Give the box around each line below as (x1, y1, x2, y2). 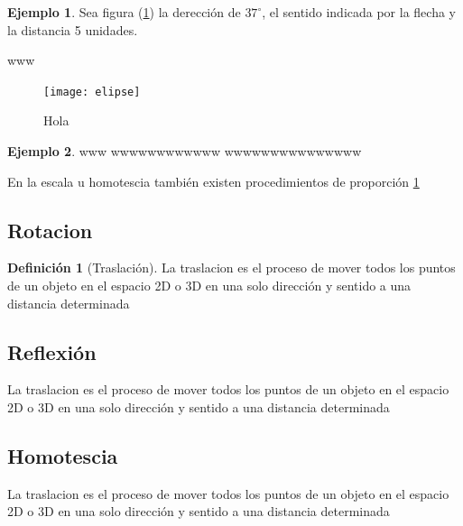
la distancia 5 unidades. (7, 20, 138, 39)
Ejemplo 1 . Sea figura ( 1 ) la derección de (7, 3, 241, 21)
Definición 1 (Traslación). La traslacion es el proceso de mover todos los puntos (7, 258, 456, 277)
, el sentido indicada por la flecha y (262, 3, 456, 21)
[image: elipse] (43, 85, 141, 98)
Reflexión (7, 337, 97, 365)
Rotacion (7, 216, 93, 244)
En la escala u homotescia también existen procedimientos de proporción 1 (7, 171, 420, 190)
